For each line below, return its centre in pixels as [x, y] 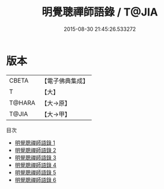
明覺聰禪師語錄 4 [35, 165]
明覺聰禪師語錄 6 [35, 179]
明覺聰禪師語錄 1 [35, 143]
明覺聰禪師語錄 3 [35, 157]
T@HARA [22, 103]
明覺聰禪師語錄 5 [35, 172]
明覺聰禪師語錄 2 [35, 150]
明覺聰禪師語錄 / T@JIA [100, 12]
